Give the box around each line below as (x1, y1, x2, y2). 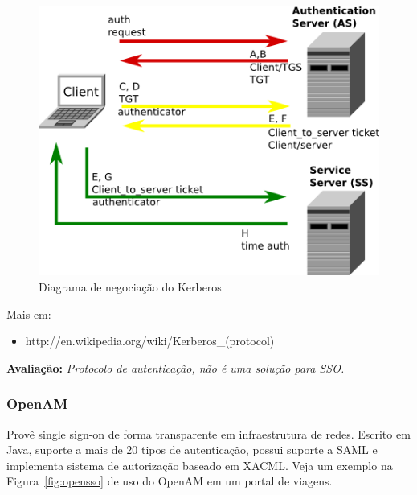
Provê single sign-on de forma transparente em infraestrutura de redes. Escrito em (6, 425, 411, 442)
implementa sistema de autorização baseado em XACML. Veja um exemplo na (6, 456, 393, 473)
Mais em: (6, 305, 51, 322)
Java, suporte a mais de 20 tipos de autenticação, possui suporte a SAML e (6, 441, 378, 458)
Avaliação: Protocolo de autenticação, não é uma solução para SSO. (6, 359, 345, 376)
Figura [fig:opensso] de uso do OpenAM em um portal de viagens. (6, 472, 333, 489)
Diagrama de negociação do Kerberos (39, 278, 222, 295)
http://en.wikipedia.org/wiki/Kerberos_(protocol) (25, 332, 275, 349)
